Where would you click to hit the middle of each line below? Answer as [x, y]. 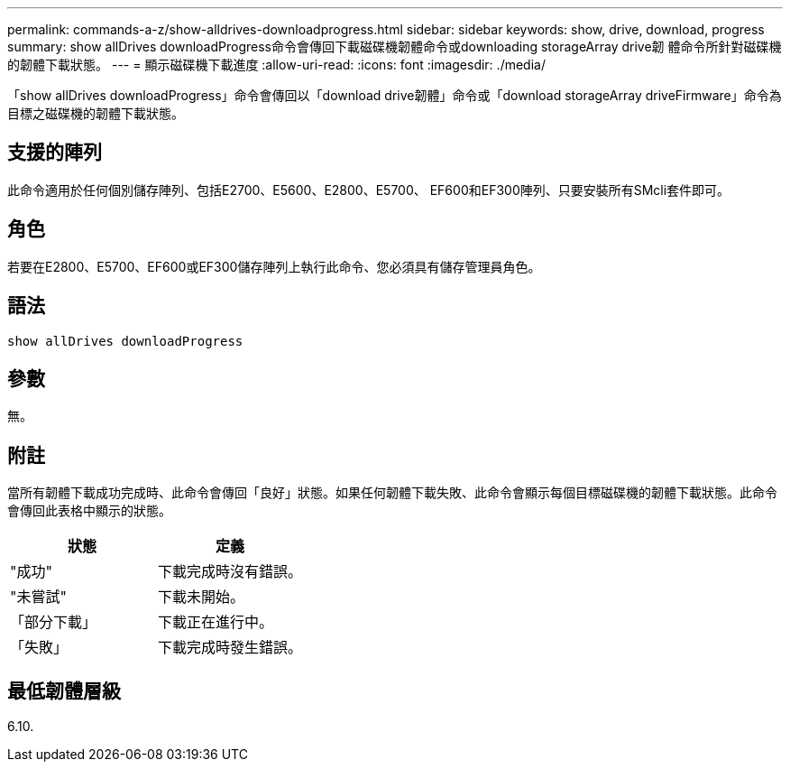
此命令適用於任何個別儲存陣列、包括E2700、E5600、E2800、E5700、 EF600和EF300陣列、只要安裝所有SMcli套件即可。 [369, 190]
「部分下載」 [54, 622]
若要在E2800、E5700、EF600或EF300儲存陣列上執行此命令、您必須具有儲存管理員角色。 [274, 266]
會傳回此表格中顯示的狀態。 [89, 511]
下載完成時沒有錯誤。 [230, 572]
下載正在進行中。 [216, 622]
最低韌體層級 [64, 690]
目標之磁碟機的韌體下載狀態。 [96, 113]
